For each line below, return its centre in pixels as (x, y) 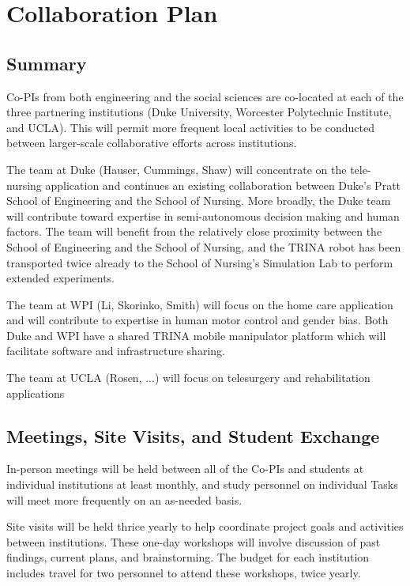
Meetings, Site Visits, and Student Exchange (193, 435)
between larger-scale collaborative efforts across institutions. (152, 143)
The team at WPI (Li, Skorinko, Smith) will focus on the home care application (200, 304)
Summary (47, 63)
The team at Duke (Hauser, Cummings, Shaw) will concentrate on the (177, 169)
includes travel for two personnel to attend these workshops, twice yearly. (184, 573)
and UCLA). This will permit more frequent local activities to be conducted (190, 127)
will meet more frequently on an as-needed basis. (124, 499)
